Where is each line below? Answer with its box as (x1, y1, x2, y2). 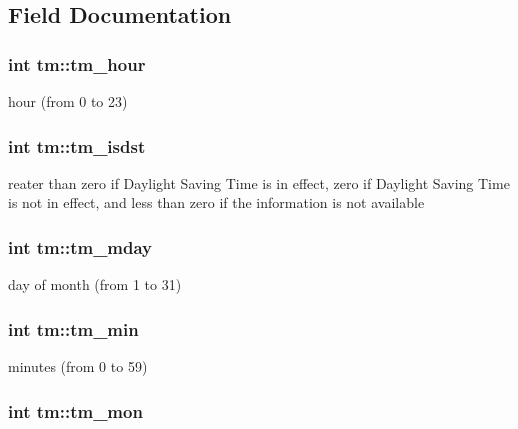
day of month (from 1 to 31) (8, 274, 182, 295)
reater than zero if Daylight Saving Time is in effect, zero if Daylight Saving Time (8, 172, 510, 193)
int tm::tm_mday (8, 234, 153, 259)
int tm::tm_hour (8, 51, 146, 76)
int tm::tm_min (8, 316, 139, 341)
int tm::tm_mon (8, 398, 143, 423)
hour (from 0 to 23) (8, 91, 128, 111)
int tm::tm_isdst (8, 133, 146, 158)
